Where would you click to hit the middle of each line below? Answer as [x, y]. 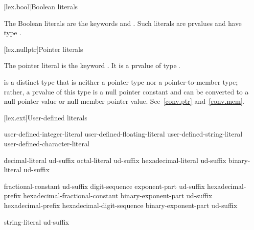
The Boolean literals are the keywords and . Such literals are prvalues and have [123, 23]
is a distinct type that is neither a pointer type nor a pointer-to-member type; [121, 81]
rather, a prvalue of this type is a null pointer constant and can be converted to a [126, 91]
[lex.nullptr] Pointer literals [44, 49]
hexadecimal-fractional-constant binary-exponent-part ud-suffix [118, 195]
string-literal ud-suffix [36, 221]
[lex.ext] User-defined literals [46, 117]
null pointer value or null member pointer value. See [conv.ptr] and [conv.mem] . [124, 101]
